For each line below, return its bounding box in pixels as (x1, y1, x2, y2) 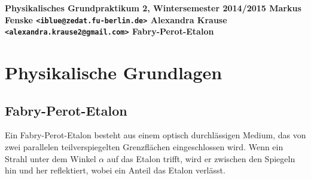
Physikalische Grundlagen (5, 60, 222, 85)
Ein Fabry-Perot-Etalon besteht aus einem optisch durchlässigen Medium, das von (5, 129, 306, 141)
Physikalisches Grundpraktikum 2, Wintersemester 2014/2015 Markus (5, 2, 301, 14)
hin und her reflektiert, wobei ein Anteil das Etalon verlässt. (5, 164, 225, 176)
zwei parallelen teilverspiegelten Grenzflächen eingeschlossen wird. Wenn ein (5, 141, 283, 153)
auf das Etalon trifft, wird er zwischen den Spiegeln (106, 152, 295, 165)
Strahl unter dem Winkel (5, 152, 96, 165)
